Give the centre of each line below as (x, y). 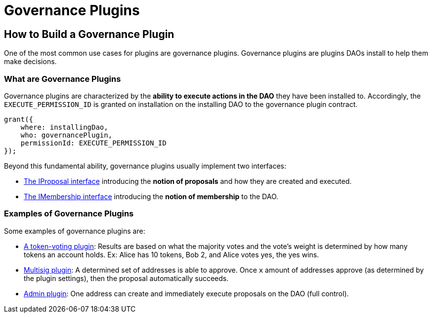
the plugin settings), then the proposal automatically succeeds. (126, 278)
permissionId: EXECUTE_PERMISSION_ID (93, 143)
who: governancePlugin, (66, 135)
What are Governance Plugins (63, 79)
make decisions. (30, 62)
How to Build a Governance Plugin (89, 34)
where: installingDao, (64, 127)
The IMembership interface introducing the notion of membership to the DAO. (151, 196)
